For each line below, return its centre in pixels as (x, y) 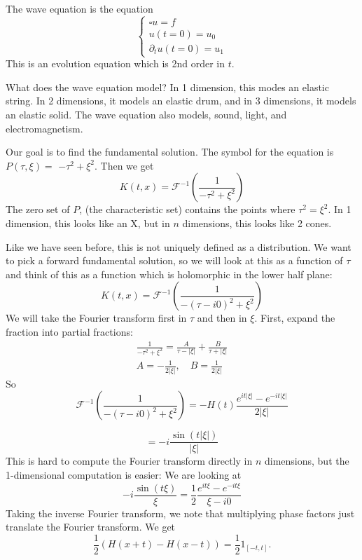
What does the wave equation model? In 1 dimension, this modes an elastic (167, 87)
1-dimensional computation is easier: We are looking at (124, 475)
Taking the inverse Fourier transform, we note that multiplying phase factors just (180, 513)
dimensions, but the (307, 461)
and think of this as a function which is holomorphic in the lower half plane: (169, 274)
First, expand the (298, 318)
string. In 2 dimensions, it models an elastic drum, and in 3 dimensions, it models (181, 101)
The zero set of (38, 209)
